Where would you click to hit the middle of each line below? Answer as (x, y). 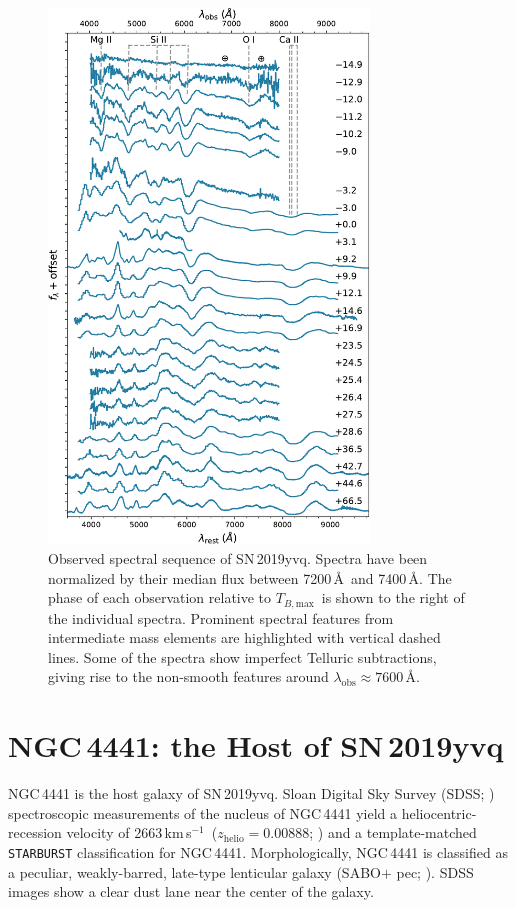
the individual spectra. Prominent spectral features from (221, 617)
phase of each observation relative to (160, 597)
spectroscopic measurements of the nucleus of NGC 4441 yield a (203, 812)
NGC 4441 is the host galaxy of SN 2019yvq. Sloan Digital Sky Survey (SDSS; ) (251, 793)
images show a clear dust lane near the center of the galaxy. (191, 891)
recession (35, 832)
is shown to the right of (393, 597)
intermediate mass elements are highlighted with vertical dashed (244, 637)
